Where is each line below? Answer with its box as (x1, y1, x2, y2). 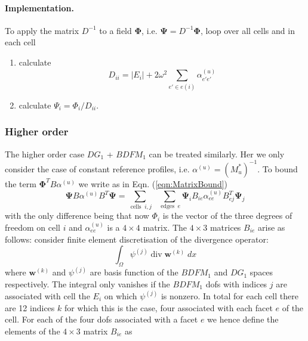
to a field (99, 24, 132, 36)
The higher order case (5, 147, 85, 160)
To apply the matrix (5, 24, 79, 36)
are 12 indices (5, 301, 55, 314)
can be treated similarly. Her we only (149, 147, 285, 160)
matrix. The (143, 221, 187, 233)
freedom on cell (5, 221, 60, 233)
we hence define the (207, 313, 279, 325)
